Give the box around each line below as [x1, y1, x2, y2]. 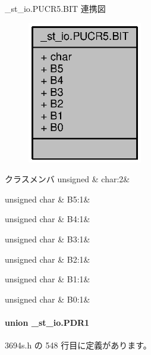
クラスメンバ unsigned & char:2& [5, 173, 130, 185]
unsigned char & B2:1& [5, 253, 90, 265]
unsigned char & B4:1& [5, 213, 90, 225]
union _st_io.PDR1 [5, 316, 90, 328]
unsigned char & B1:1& [5, 273, 90, 285]
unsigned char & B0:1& [5, 292, 90, 305]
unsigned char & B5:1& [5, 192, 90, 205]
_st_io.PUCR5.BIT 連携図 [5, 2, 106, 14]
